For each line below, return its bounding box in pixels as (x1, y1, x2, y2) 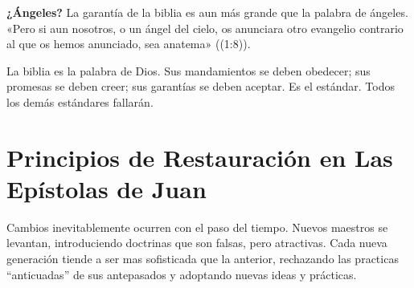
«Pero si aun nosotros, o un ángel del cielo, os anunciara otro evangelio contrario (6, 19, 404, 36)
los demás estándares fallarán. (6, 93, 154, 110)
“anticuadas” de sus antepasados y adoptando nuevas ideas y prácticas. (6, 266, 357, 282)
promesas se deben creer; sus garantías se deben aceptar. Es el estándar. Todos (6, 78, 395, 95)
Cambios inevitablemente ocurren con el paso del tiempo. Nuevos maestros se (6, 218, 388, 235)
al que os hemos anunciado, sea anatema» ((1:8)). (6, 35, 251, 52)
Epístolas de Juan (6, 172, 207, 205)
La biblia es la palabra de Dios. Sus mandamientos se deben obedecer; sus (6, 62, 371, 79)
